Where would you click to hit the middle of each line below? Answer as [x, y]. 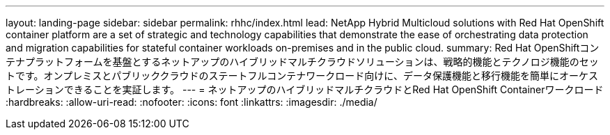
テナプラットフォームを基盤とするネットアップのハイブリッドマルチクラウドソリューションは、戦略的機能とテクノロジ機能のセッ [302, 62]
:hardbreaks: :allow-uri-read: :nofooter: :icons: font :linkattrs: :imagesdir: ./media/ [191, 102]
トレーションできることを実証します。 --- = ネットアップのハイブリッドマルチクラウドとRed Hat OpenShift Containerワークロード [305, 89]
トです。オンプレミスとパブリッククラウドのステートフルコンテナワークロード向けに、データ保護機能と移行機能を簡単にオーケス [302, 76]
